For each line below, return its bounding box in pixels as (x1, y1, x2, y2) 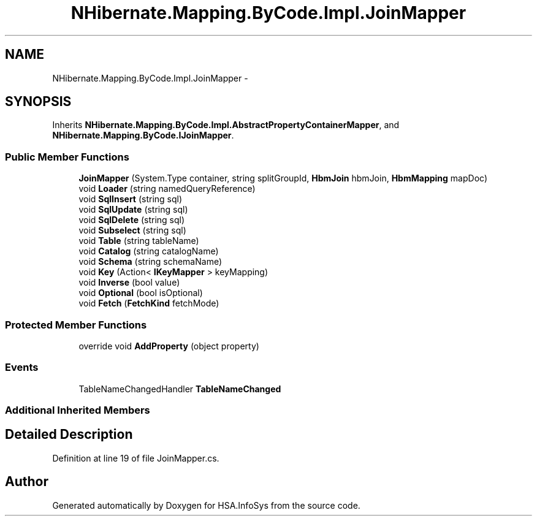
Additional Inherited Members (5, 404, 150, 417)
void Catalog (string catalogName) (78, 246, 219, 257)
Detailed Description (5, 427, 133, 443)
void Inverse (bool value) (78, 277, 180, 288)
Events (5, 361, 39, 374)
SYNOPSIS (5, 94, 72, 110)
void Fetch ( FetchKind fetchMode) (78, 298, 219, 309)
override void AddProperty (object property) (78, 340, 259, 351)
